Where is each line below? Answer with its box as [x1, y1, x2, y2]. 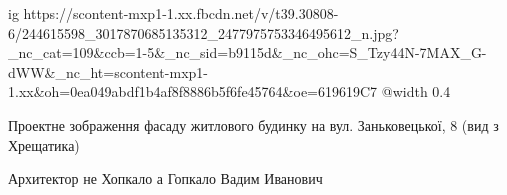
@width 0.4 [381, 81, 451, 102]
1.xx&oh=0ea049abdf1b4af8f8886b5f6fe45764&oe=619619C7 [8, 81, 378, 102]
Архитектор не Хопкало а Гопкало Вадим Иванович [8, 168, 323, 189]
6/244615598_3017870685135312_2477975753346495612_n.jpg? [8, 22, 399, 43]
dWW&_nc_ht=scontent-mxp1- [8, 61, 208, 82]
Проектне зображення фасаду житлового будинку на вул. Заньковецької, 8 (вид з [8, 114, 499, 135]
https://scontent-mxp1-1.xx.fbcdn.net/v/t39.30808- [23, 3, 339, 23]
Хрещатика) [8, 134, 80, 155]
